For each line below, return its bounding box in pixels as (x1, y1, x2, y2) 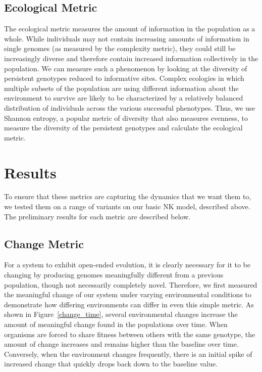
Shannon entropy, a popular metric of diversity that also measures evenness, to (4, 112, 248, 123)
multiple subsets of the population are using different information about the (4, 82, 239, 93)
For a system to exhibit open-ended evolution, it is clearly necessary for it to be (4, 259, 250, 270)
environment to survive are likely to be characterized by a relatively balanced (4, 92, 243, 103)
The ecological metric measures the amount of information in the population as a (4, 23, 255, 34)
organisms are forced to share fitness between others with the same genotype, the (4, 329, 255, 339)
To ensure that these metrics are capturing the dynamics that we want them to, (4, 191, 251, 202)
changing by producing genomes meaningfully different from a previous (4, 269, 224, 280)
